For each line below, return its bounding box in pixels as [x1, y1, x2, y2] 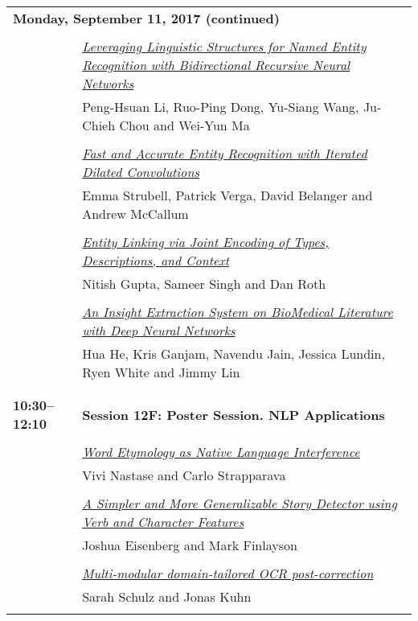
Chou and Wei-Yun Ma [119, 116, 250, 134]
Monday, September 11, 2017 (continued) [13, 9, 280, 27]
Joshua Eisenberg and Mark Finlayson [82, 536, 297, 554]
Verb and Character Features [82, 512, 244, 531]
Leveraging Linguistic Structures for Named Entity [82, 37, 367, 56]
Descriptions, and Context [82, 251, 230, 269]
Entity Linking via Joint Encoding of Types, [82, 232, 329, 251]
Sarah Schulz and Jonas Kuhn [82, 587, 252, 606]
